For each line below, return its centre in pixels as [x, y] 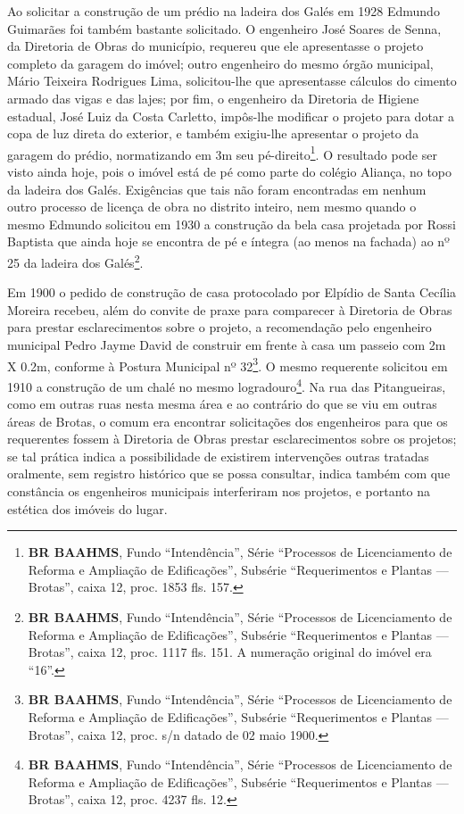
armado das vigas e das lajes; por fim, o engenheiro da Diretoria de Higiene [213, 98]
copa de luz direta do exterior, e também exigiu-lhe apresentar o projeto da [213, 133]
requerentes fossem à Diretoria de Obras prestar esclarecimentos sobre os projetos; [232, 439]
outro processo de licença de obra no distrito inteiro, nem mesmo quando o [212, 207]
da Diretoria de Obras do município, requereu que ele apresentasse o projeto [215, 46]
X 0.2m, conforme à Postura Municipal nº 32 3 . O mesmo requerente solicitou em [228, 364]
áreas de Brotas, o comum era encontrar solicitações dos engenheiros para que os [228, 421]
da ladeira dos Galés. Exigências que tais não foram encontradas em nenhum [217, 189]
